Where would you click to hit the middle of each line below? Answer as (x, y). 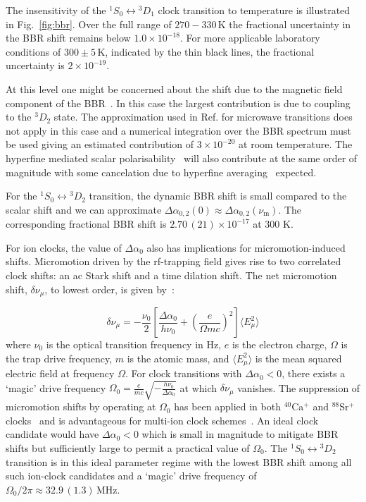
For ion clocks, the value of (64, 247)
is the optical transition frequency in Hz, (134, 344)
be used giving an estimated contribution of (100, 144)
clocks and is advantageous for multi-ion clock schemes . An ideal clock (162, 420)
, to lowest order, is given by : (109, 289)
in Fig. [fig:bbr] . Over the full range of (89, 24)
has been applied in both (227, 406)
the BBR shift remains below (68, 38)
